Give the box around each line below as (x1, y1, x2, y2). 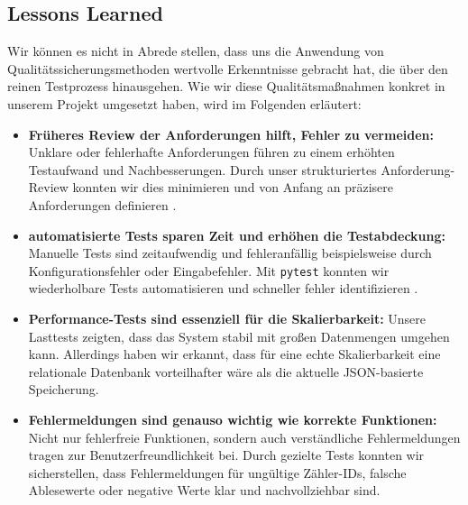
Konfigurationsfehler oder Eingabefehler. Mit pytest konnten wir (28, 261, 390, 280)
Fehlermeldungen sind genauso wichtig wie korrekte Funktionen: (28, 409, 437, 428)
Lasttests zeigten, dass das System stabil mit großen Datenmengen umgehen (28, 326, 450, 345)
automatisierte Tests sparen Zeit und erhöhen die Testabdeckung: (28, 225, 445, 244)
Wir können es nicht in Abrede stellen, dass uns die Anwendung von (7, 41, 384, 60)
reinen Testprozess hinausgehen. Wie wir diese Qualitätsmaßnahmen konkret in (7, 77, 445, 96)
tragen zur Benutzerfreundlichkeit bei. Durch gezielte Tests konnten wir (28, 445, 425, 464)
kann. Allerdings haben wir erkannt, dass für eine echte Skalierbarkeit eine (28, 344, 441, 363)
